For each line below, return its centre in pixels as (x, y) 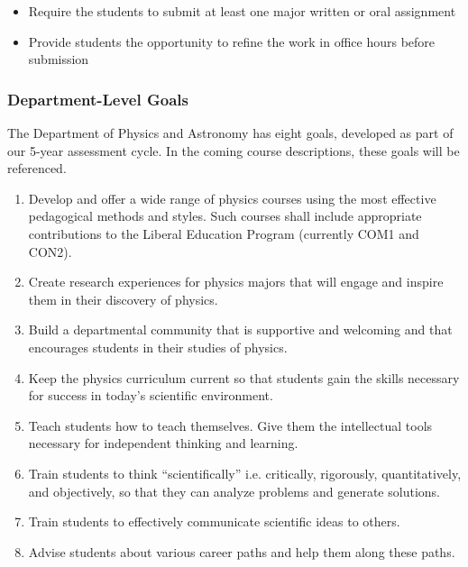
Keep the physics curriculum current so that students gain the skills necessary (244, 377)
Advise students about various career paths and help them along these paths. (242, 551)
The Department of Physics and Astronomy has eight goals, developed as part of (230, 133)
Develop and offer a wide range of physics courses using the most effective (232, 198)
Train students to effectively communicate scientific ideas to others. (214, 521)
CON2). (50, 251)
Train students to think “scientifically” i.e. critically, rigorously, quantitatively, (245, 473)
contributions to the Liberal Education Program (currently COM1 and (224, 233)
